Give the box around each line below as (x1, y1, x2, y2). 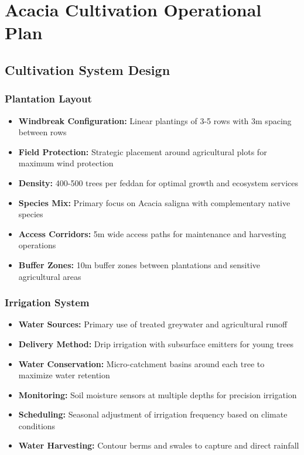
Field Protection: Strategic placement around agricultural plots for (18, 145, 267, 158)
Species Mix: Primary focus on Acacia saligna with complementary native (18, 196, 291, 208)
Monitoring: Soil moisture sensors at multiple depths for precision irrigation (18, 388, 297, 401)
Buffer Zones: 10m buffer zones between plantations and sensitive (18, 258, 261, 271)
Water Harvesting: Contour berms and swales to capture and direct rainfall (18, 439, 299, 451)
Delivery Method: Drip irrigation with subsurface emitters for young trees (18, 337, 294, 350)
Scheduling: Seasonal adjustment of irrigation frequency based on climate (18, 408, 288, 420)
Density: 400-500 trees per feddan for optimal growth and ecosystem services (18, 176, 299, 189)
